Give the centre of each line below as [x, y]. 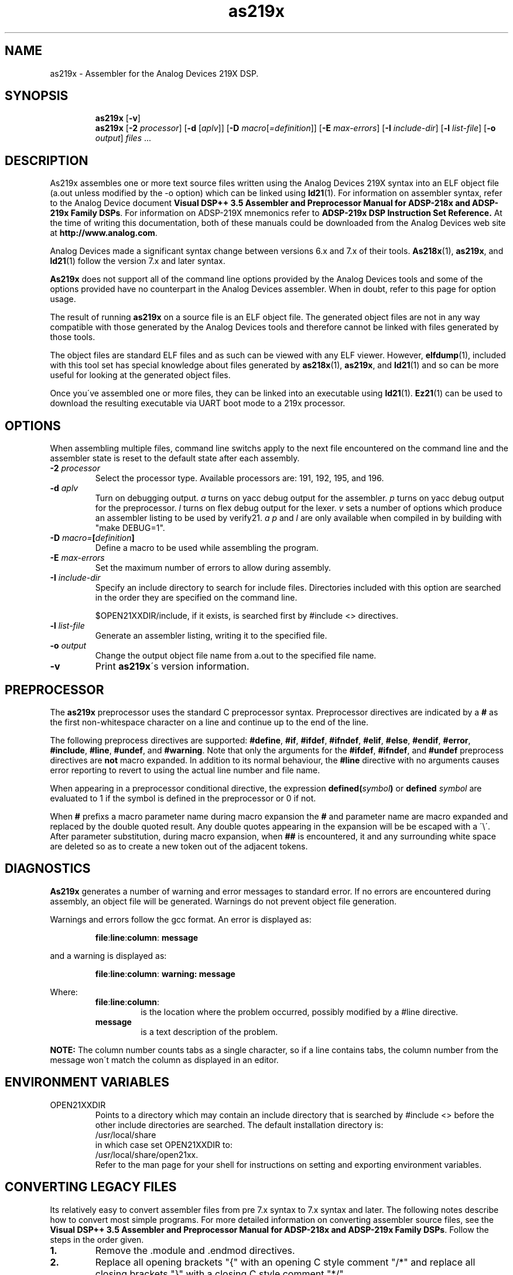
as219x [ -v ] [118, 118]
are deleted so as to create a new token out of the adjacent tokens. [179, 846]
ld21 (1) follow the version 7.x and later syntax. [138, 261]
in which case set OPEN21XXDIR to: [164, 1144]
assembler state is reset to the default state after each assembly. [175, 458]
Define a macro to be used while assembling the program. [207, 548]
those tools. [73, 337]
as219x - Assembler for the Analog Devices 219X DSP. [154, 73]
